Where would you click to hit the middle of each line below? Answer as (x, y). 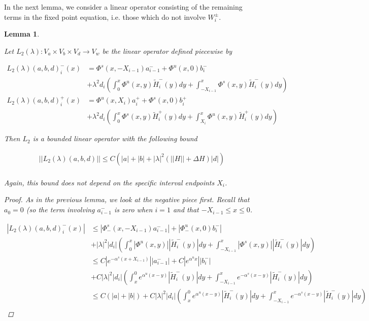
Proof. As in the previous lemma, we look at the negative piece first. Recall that (127, 199)
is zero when (133, 210)
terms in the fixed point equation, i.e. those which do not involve (105, 17)
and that (186, 210)
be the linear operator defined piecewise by (167, 51)
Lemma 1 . (22, 34)
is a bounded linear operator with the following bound (115, 138)
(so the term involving (60, 210)
